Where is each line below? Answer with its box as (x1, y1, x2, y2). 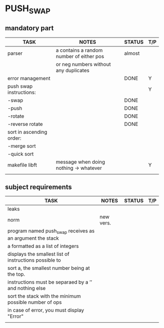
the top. (7, 270, 25, 277)
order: (7, 135, 21, 142)
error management (7, 75, 50, 82)
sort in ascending (7, 128, 47, 135)
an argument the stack (7, 235, 60, 242)
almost (124, 50, 140, 57)
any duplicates (56, 67, 89, 74)
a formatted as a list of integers (7, 243, 79, 249)
